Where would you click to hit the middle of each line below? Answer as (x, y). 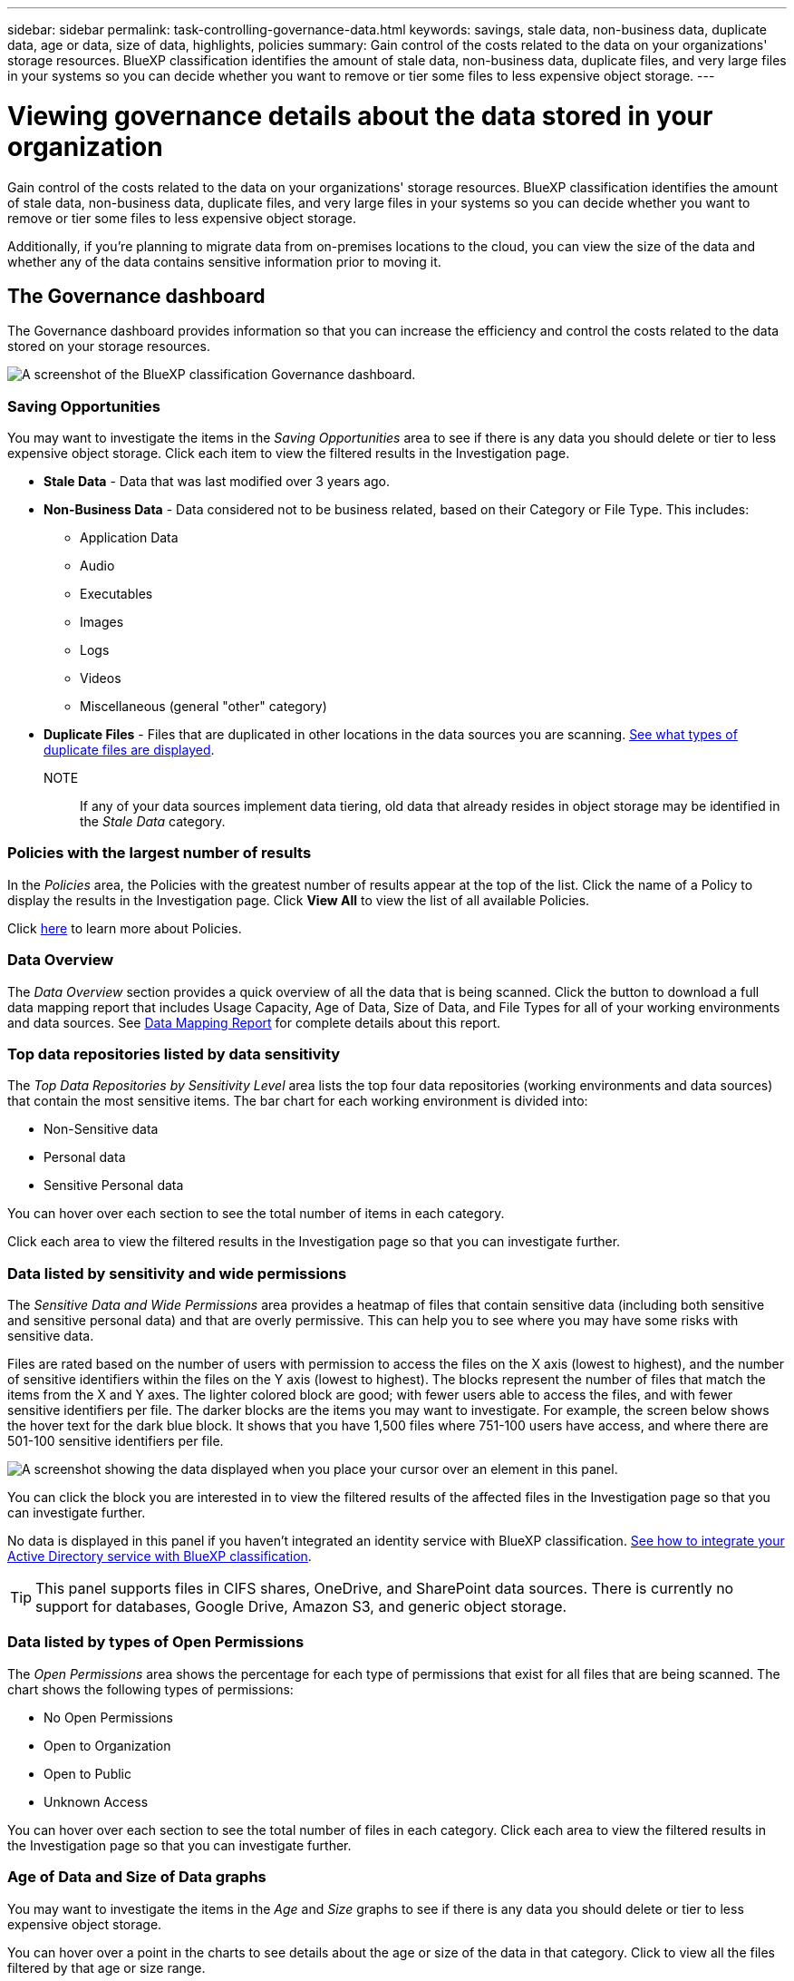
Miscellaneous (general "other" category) (203, 707)
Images (102, 622)
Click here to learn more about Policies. (125, 928)
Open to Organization (107, 1745)
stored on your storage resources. (109, 346)
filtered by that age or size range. (107, 1967)
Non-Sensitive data (101, 1129)
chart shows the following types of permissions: (150, 1689)
